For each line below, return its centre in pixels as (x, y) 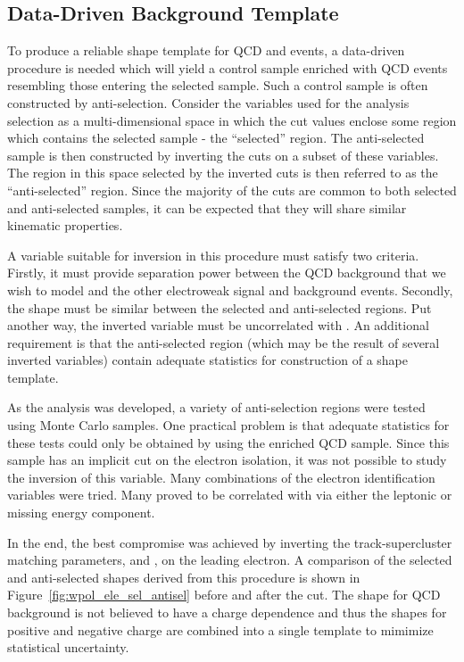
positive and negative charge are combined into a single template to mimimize (220, 629)
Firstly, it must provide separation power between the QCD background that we (227, 273)
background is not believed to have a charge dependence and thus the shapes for (227, 612)
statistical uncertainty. (68, 647)
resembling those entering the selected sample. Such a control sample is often (218, 85)
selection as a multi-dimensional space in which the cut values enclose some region (232, 120)
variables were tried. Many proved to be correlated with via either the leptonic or (230, 495)
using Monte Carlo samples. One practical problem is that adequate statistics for (228, 425)
